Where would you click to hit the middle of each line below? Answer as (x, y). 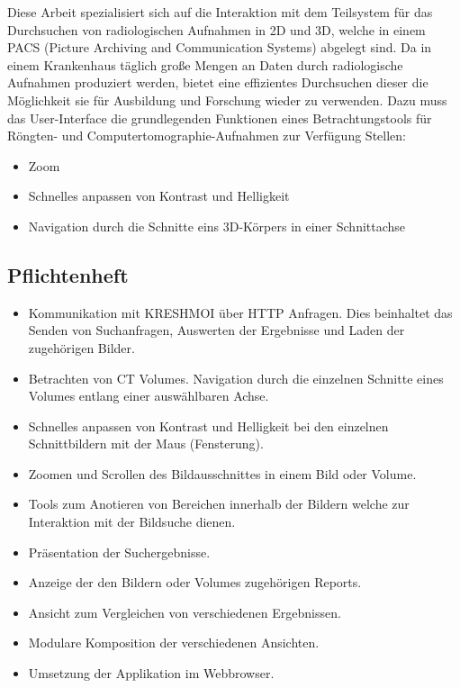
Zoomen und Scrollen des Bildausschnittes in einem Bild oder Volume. (222, 473)
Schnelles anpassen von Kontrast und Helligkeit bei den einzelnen (208, 425)
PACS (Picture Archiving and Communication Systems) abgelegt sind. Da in (220, 47)
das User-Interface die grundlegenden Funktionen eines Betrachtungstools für (220, 118)
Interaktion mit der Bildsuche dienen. (132, 522)
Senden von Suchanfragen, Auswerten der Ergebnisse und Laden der (216, 330)
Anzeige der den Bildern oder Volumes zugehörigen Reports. (195, 582)
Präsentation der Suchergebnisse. (119, 552)
